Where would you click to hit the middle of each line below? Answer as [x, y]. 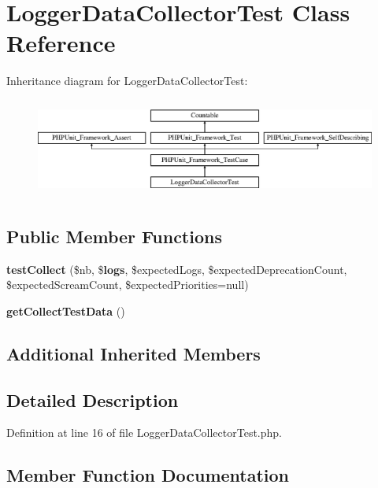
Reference [61, 43]
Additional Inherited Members [133, 353]
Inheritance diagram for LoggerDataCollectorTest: [127, 81]
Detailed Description [93, 399]
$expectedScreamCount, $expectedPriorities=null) [128, 285]
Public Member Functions [114, 236]
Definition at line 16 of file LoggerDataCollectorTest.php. [144, 433]
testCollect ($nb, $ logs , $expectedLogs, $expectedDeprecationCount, [177, 269]
